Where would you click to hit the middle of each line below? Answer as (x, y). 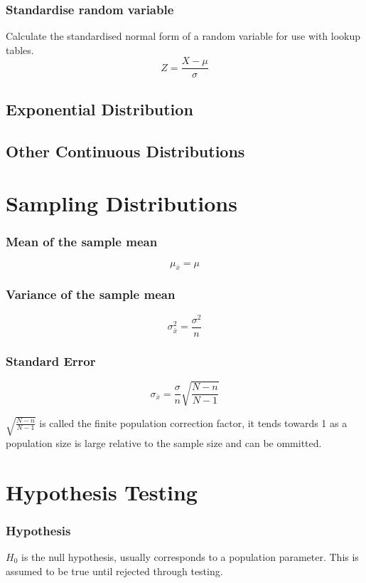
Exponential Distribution (99, 109)
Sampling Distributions (122, 203)
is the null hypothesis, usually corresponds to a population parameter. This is (190, 556)
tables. (20, 49)
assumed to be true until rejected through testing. (114, 571)
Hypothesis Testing (102, 492)
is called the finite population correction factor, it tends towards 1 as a (193, 422)
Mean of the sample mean (82, 242)
